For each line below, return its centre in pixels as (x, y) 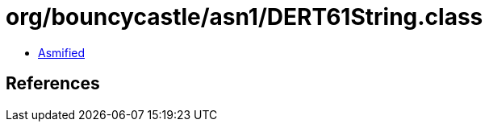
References (53, 84)
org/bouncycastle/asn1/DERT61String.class (245, 17)
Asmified (62, 52)
